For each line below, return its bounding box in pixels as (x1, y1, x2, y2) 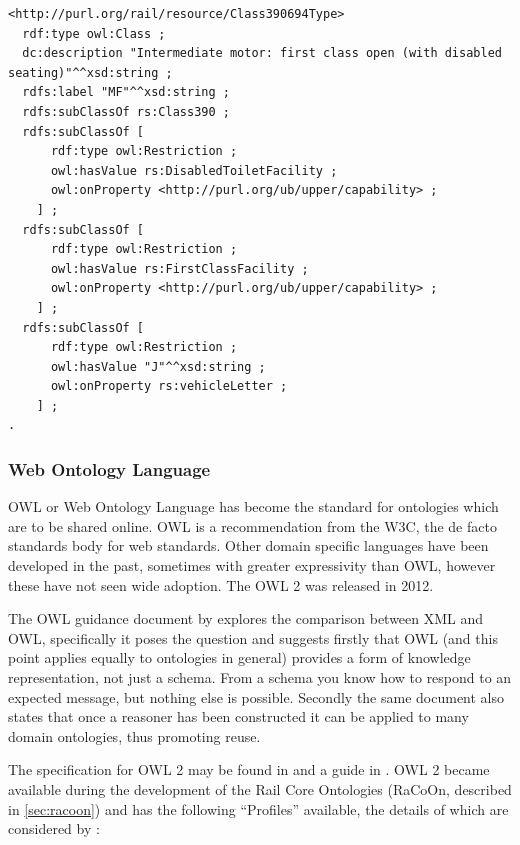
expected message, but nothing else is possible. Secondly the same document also (8, 686, 505, 707)
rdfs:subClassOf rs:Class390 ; (22, 104, 230, 119)
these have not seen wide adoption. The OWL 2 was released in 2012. (8, 574, 434, 595)
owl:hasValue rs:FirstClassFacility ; (50, 261, 309, 276)
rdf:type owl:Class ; (22, 26, 166, 41)
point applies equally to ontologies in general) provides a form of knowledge (8, 647, 471, 668)
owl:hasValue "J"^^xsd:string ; (50, 359, 266, 374)
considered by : (8, 818, 100, 839)
